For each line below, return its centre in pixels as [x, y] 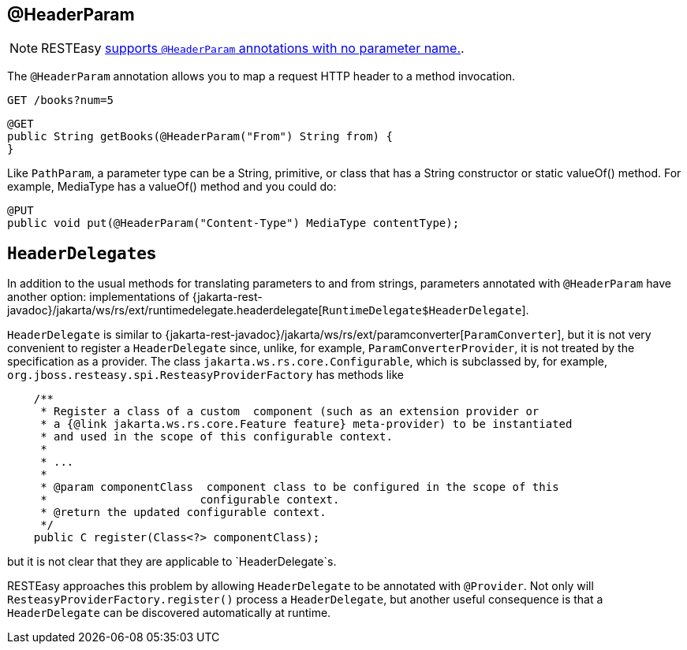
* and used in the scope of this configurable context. [217, 437]
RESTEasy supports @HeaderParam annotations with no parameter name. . [253, 48]
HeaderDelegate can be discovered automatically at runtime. [169, 613]
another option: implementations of [98, 297]
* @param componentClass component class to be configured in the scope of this [300, 487]
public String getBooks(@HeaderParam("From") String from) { [200, 137]
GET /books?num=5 [60, 100]
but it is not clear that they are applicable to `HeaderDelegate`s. [172, 562]
